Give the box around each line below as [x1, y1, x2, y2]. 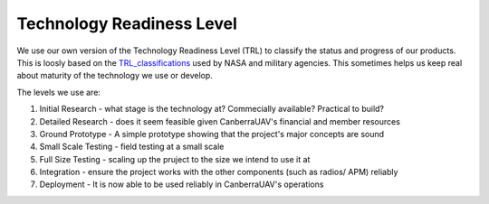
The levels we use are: [16, 87, 101, 97]
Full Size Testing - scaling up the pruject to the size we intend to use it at [39, 153, 311, 164]
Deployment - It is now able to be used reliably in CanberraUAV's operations [39, 179, 324, 190]
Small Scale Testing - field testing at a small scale [39, 141, 225, 153]
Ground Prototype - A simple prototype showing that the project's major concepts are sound [39, 128, 385, 139]
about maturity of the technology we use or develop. [16, 70, 213, 81]
